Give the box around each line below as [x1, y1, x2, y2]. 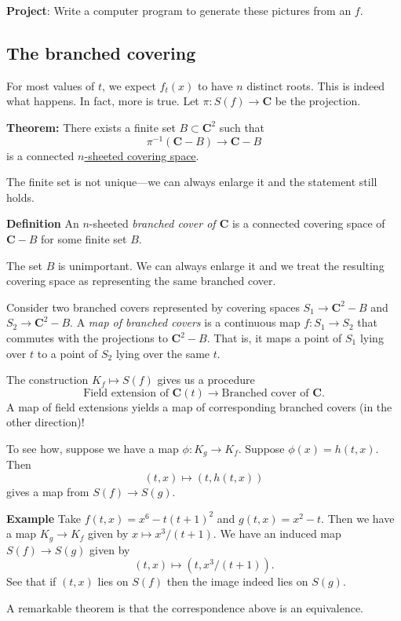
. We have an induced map [213, 525, 341, 542]
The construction [6, 371, 89, 388]
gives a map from [6, 484, 89, 500]
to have [197, 77, 233, 93]
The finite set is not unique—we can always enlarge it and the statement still [6, 174, 377, 190]
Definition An [6, 215, 79, 232]
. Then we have [321, 510, 395, 526]
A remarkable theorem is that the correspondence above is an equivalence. [6, 599, 363, 616]
